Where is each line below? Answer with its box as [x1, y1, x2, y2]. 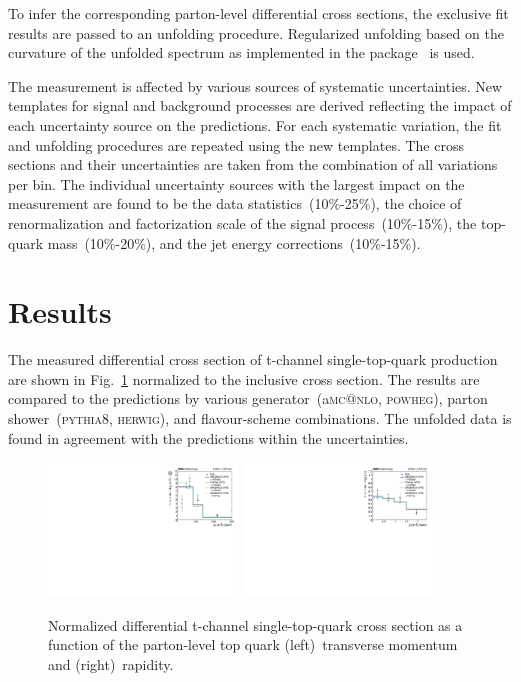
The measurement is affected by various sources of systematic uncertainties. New [8, 75, 503, 96]
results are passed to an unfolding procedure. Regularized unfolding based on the [8, 22, 504, 43]
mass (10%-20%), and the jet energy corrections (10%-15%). [47, 232, 421, 253]
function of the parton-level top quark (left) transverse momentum [48, 634, 458, 655]
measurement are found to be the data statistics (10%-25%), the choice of [8, 193, 462, 214]
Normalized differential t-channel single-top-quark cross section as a [48, 614, 463, 635]
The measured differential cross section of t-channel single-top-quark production [8, 349, 498, 370]
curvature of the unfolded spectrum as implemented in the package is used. [8, 42, 475, 63]
